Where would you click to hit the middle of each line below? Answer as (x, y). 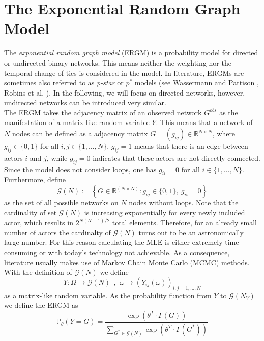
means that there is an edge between (191, 146)
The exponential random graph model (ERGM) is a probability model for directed (131, 53)
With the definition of (38, 272)
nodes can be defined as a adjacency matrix (80, 133)
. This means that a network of (204, 122)
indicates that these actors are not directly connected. (177, 157)
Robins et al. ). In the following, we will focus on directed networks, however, (125, 92)
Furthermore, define (35, 180)
